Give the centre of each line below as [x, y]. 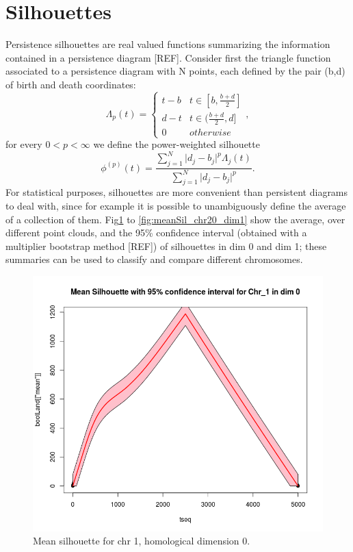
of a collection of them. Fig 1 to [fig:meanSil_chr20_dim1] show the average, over [175, 219]
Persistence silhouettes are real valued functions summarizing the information [168, 44]
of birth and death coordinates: [71, 84]
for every [24, 144]
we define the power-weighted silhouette [176, 144]
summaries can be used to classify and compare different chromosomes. [154, 259]
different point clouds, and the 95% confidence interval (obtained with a [156, 233]
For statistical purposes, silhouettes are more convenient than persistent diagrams [177, 192]
